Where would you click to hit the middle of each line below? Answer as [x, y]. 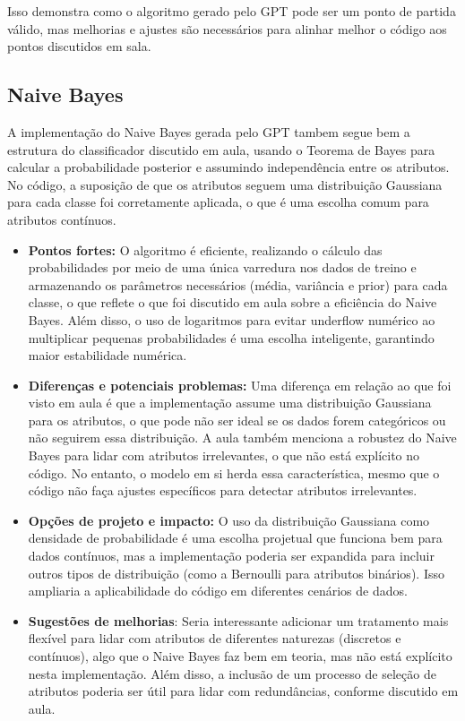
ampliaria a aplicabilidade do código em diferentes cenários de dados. [218, 591]
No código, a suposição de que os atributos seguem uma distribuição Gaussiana [225, 184]
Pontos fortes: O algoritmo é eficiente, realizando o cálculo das [205, 249]
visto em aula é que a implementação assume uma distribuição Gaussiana [230, 403]
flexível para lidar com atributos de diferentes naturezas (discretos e [215, 638]
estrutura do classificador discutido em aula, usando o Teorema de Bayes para [221, 149]
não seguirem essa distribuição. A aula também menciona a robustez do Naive [242, 438]
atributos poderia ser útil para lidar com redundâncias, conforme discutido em [243, 691]
